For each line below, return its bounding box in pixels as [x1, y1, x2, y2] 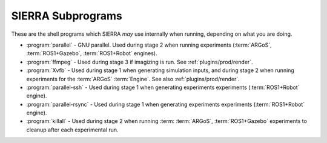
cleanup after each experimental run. [26, 126, 119, 133]
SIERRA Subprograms [11, 9, 122, 22]
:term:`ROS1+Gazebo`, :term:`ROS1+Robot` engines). [26, 50, 157, 57]
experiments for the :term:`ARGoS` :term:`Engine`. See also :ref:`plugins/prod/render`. [26, 75, 240, 82]
